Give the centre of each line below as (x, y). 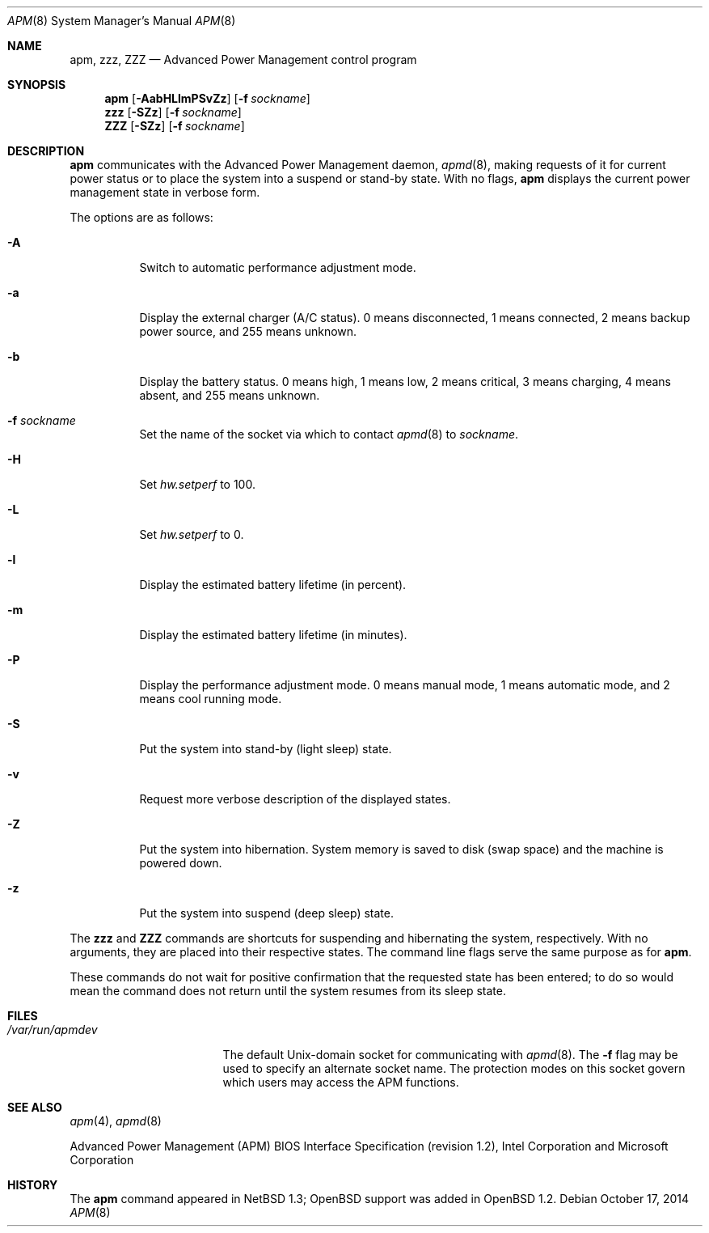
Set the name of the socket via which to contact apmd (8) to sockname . (329, 434)
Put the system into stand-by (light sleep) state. (266, 749)
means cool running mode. (211, 699)
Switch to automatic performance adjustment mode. (278, 267)
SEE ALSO (35, 1107)
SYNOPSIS (37, 85)
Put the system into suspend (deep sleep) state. (267, 913)
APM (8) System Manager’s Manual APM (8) (122, 21)
